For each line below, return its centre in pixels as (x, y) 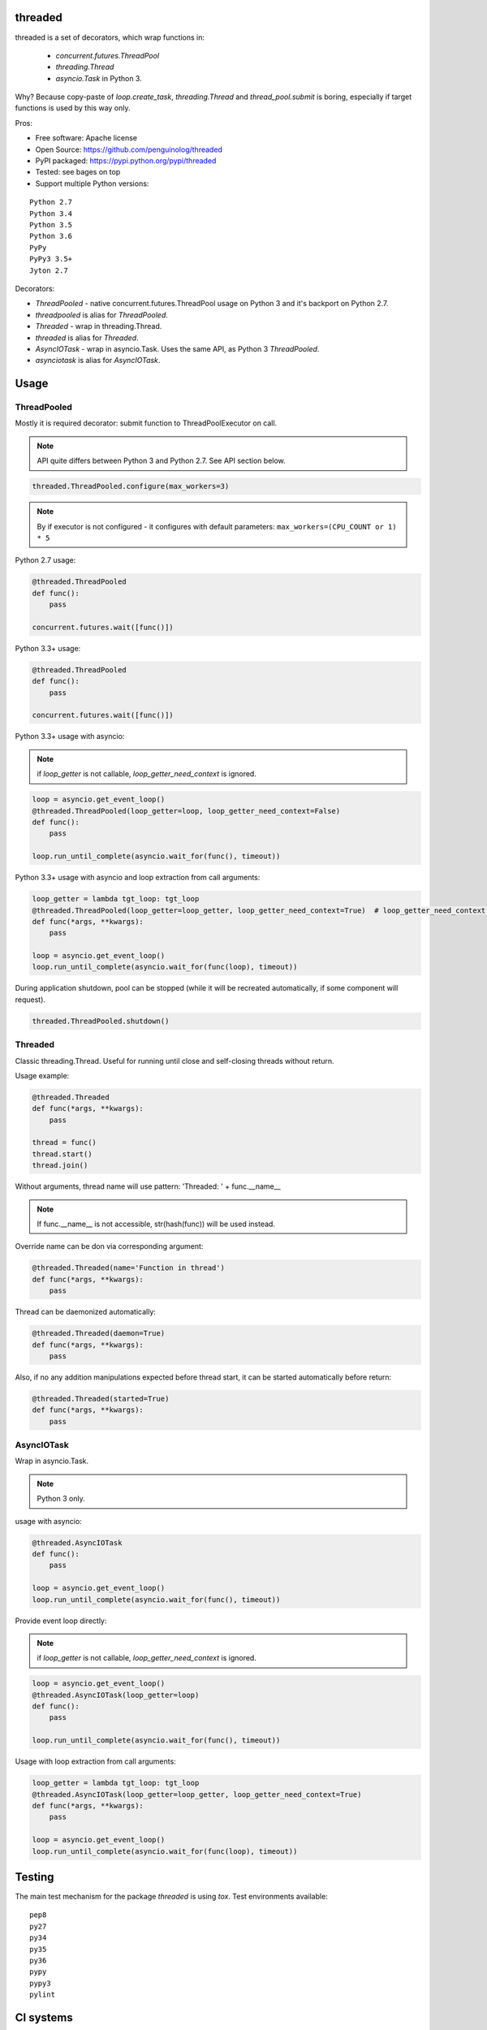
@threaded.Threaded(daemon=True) (99, 1333)
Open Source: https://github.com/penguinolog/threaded (129, 149)
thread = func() (65, 1142)
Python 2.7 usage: (45, 560)
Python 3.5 (51, 225)
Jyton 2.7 (49, 270)
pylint (43, 1995)
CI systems (44, 2017)
